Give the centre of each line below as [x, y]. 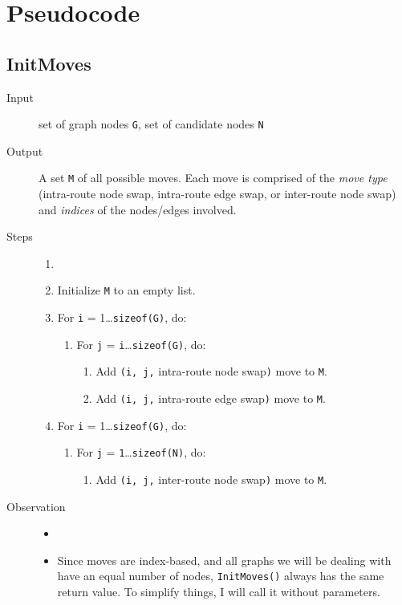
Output [25, 150]
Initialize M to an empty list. [126, 290]
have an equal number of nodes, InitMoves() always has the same [221, 576]
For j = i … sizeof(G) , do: [141, 344]
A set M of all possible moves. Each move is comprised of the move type [213, 178]
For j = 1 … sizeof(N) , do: [141, 452]
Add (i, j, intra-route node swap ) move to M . [211, 371]
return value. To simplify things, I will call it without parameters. [219, 592]
